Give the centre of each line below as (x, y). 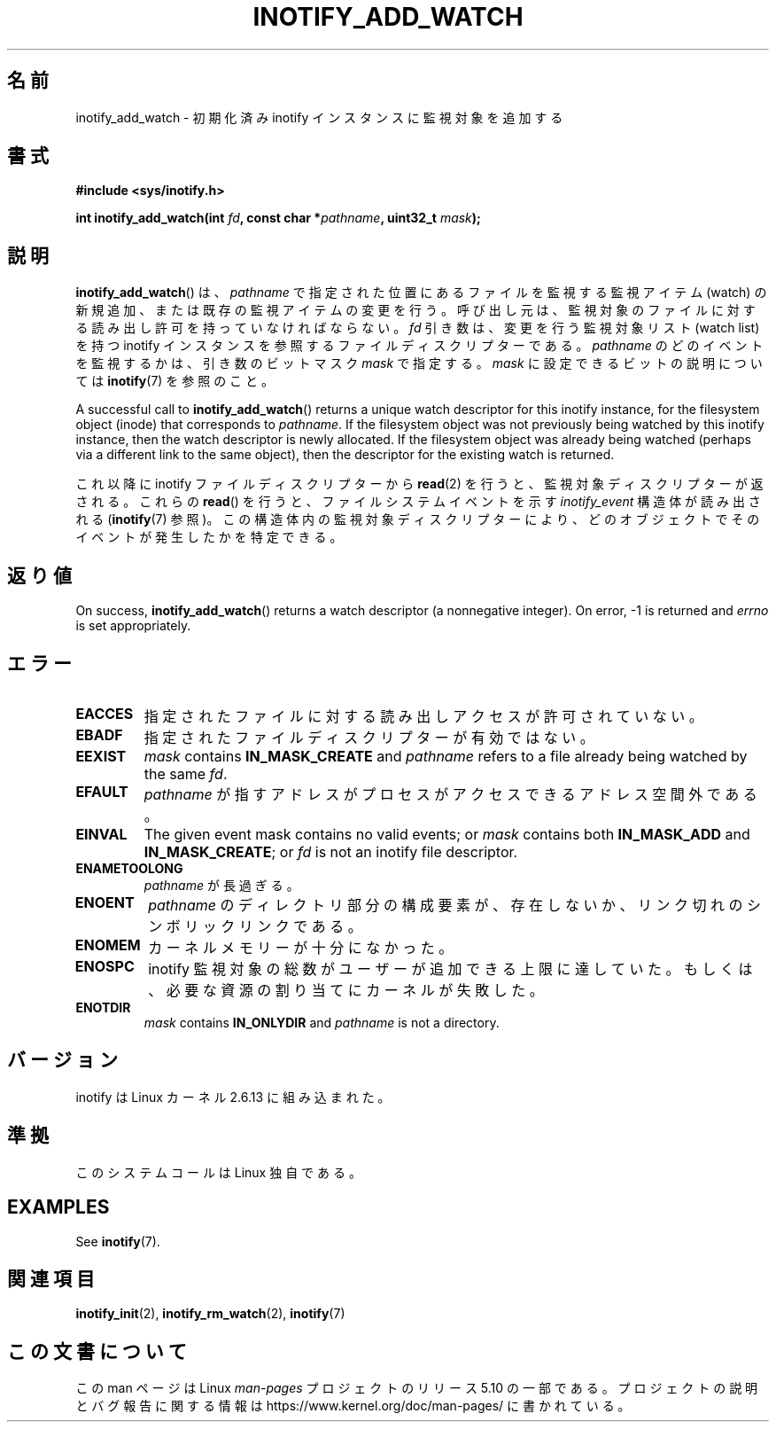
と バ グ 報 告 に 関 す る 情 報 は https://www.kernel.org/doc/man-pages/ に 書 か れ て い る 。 (353, 1406)
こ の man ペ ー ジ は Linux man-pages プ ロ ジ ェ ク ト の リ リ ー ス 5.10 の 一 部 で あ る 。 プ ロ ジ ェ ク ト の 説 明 (417, 1388)
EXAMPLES (58, 1207)
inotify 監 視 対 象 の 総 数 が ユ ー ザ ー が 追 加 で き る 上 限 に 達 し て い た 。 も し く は (450, 968)
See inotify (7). (118, 1241)
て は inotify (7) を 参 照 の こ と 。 (175, 381)
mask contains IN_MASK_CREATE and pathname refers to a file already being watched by (446, 756)
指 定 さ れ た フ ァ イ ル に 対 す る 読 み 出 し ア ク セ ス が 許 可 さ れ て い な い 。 (423, 716)
